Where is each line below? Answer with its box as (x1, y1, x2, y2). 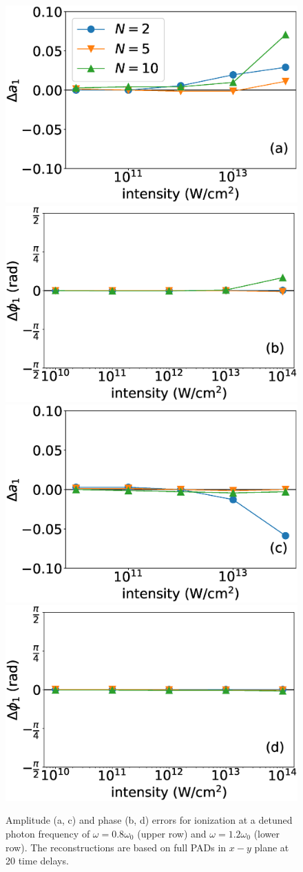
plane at (254, 840, 289, 854)
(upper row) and (137, 827, 207, 840)
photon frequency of (6, 827, 90, 840)
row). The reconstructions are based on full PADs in (6, 840, 227, 854)
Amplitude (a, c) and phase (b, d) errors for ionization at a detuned (6, 813, 293, 827)
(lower (253, 827, 280, 840)
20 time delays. (6, 853, 69, 868)
